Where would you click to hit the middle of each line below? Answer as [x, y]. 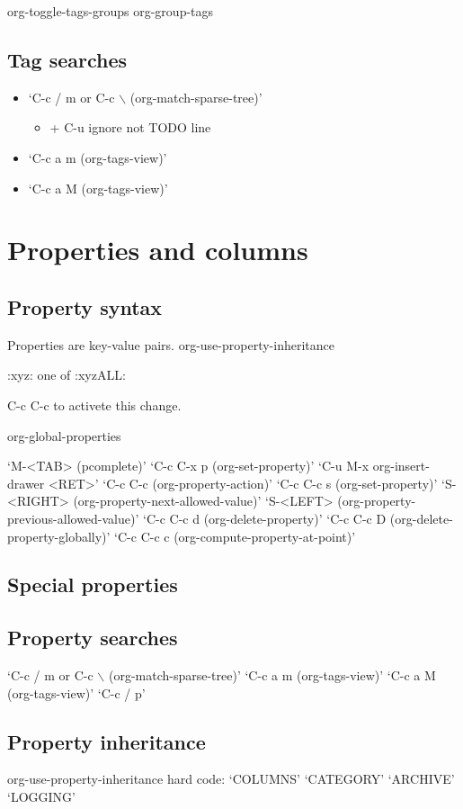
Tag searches [67, 59]
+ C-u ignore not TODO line [130, 127]
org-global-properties [64, 435]
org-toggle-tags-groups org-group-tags [111, 11]
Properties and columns [158, 250]
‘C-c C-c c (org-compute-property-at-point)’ [235, 536]
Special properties [93, 584]
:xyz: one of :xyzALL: [67, 375]
